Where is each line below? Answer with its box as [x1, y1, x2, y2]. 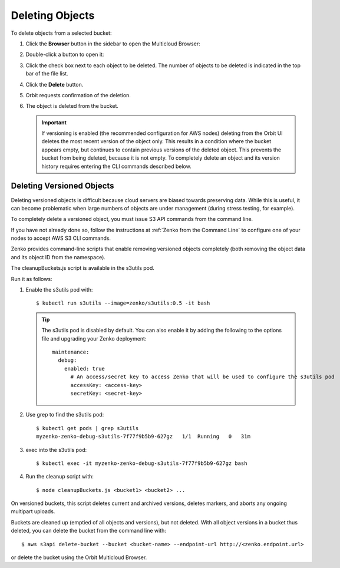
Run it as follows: [11, 275, 52, 282]
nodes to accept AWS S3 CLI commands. [11, 235, 111, 242]
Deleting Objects [11, 9, 95, 22]
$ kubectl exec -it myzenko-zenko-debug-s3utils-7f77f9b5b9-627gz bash [36, 460, 247, 467]
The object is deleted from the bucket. [25, 103, 119, 110]
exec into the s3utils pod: [25, 446, 87, 453]
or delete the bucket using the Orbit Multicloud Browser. [11, 554, 147, 561]
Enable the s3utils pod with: [25, 286, 93, 293]
